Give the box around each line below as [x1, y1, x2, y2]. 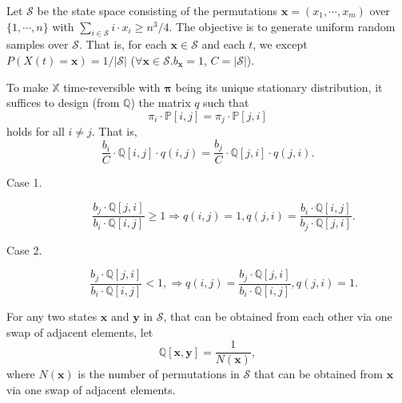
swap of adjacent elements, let [6, 323, 153, 340]
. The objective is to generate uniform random [169, 18, 396, 34]
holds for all [6, 123, 65, 140]
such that [203, 94, 249, 111]
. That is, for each [78, 36, 167, 53]
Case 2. [6, 241, 42, 258]
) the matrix [130, 94, 191, 111]
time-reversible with [63, 78, 161, 95]
